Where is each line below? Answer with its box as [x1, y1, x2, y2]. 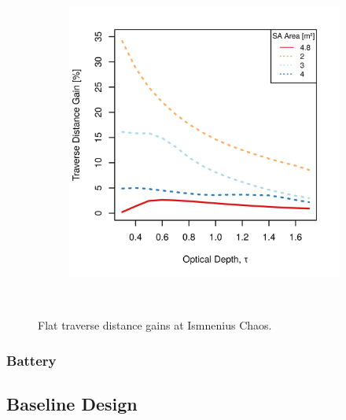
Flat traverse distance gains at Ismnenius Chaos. [38, 317, 272, 333]
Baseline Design [6, 392, 138, 416]
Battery [6, 350, 57, 370]
